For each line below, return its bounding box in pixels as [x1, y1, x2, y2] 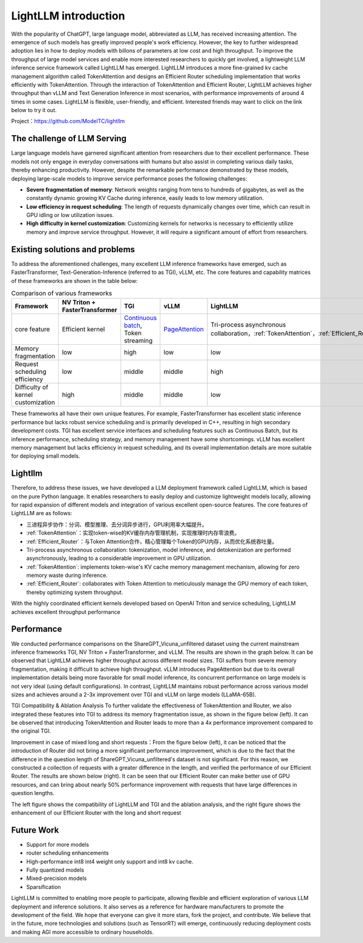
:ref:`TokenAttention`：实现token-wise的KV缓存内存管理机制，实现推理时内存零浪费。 [26, 529, 240, 536]
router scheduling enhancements [26, 849, 109, 857]
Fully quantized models [26, 867, 85, 874]
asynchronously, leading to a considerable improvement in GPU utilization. [26, 555, 212, 562]
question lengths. [11, 790, 54, 797]
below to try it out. [11, 107, 57, 114]
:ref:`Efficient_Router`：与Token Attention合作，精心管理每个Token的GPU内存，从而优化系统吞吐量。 [26, 538, 278, 545]
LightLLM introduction [11, 9, 125, 22]
